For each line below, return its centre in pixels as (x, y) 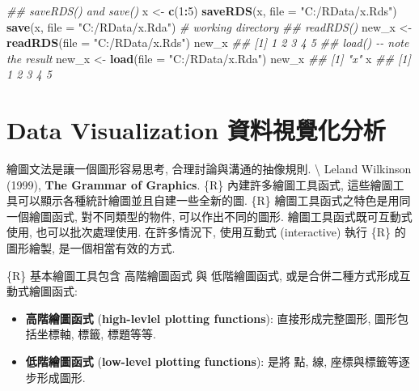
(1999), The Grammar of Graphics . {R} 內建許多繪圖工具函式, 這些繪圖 (200, 184)
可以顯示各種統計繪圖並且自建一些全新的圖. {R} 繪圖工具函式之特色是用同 (214, 200)
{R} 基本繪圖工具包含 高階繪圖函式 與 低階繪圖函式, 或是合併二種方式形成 (203, 275)
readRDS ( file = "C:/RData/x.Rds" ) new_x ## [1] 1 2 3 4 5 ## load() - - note (208, 42)
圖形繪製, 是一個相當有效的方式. (91, 248)
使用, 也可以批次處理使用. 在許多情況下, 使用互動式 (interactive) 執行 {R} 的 (206, 232)
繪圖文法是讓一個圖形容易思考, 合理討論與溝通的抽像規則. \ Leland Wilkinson (209, 169)
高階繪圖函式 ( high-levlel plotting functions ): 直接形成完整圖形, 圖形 (212, 318)
